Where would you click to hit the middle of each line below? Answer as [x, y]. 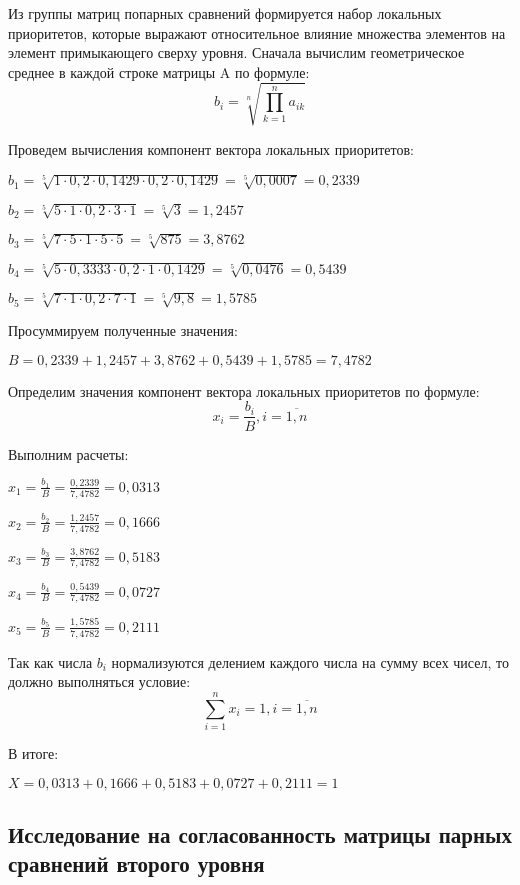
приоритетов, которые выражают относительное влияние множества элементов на [257, 32]
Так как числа [50, 661]
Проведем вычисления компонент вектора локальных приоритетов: [211, 148]
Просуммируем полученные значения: [123, 330]
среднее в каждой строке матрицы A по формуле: [159, 71]
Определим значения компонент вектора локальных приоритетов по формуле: [244, 390]
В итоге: [33, 752]
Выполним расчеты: [68, 453]
